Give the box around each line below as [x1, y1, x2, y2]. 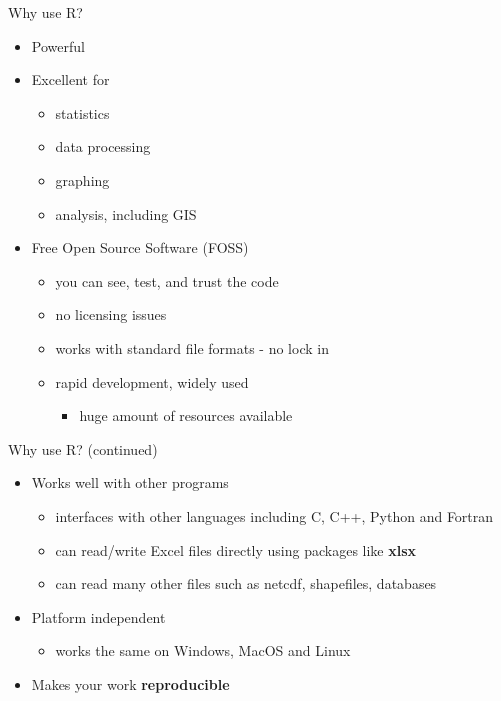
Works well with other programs [31, 472, 229, 493]
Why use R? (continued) [8, 438, 158, 459]
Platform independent [31, 606, 166, 627]
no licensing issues [55, 304, 167, 325]
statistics [55, 102, 110, 123]
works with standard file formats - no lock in [55, 337, 329, 358]
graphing [55, 169, 110, 190]
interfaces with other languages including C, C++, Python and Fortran [55, 505, 494, 526]
